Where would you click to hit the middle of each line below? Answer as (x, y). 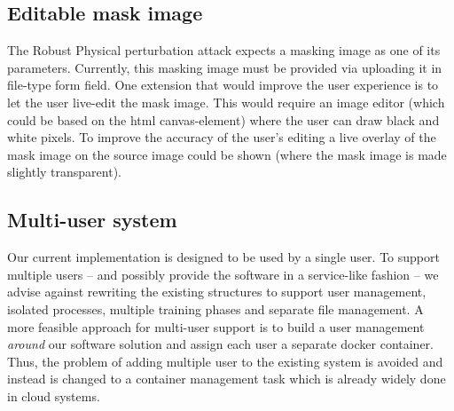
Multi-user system (92, 220)
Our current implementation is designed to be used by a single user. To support (223, 257)
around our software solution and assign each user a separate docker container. (220, 344)
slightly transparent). (64, 172)
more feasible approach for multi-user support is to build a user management (216, 326)
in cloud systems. (54, 395)
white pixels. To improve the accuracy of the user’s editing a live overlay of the (222, 137)
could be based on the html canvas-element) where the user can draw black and (223, 119)
